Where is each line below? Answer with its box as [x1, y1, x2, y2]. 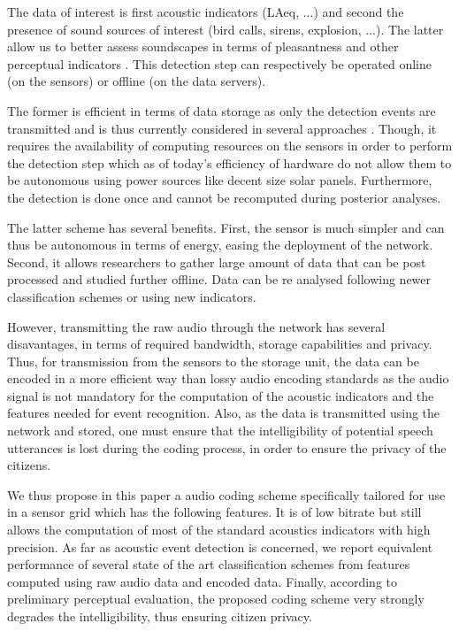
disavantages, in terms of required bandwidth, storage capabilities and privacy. [7, 335, 432, 353]
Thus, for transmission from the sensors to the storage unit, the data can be [7, 351, 419, 370]
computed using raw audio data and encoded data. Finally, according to [7, 572, 398, 590]
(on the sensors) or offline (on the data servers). [7, 72, 266, 90]
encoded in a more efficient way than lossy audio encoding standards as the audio [7, 369, 449, 388]
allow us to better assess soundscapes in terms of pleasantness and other [7, 37, 399, 56]
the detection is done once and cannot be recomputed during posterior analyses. [7, 188, 441, 206]
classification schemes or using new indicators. [7, 287, 256, 305]
